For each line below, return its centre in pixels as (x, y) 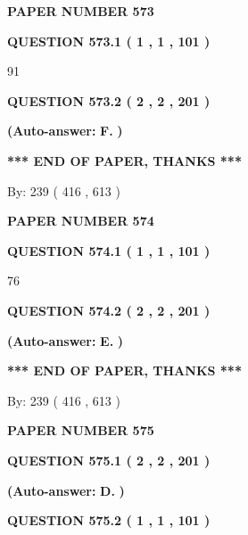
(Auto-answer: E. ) (66, 340)
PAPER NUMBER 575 (81, 430)
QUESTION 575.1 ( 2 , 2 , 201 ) (109, 460)
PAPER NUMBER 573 (81, 11)
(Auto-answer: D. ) (66, 490)
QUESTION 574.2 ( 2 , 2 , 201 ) (109, 310)
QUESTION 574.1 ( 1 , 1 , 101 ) (109, 250)
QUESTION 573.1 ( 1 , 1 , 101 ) (109, 41)
